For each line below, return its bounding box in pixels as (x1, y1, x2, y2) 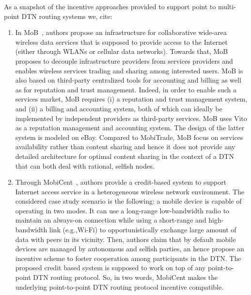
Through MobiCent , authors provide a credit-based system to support (15, 177, 227, 187)
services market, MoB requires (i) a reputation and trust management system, (15, 94, 248, 104)
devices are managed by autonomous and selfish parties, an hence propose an (15, 243, 244, 254)
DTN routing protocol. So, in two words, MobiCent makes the (33, 272, 218, 282)
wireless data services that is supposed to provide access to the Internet (15, 36, 228, 47)
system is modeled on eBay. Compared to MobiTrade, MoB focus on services (15, 132, 243, 142)
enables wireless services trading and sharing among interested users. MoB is (15, 65, 243, 75)
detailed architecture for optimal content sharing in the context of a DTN (15, 151, 234, 161)
